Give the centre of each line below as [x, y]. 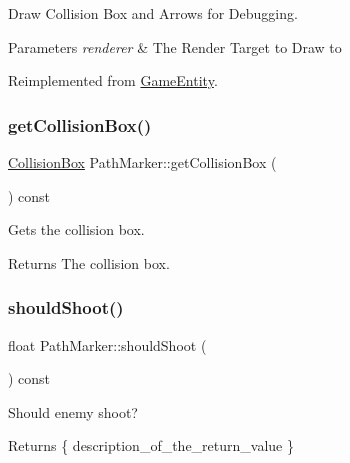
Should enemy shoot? [73, 411]
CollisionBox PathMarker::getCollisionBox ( [142, 162]
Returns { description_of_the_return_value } [151, 445]
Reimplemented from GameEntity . [113, 80]
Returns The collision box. [89, 262]
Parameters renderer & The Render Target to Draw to [175, 46]
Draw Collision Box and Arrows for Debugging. [153, 13]
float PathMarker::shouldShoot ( [107, 344]
